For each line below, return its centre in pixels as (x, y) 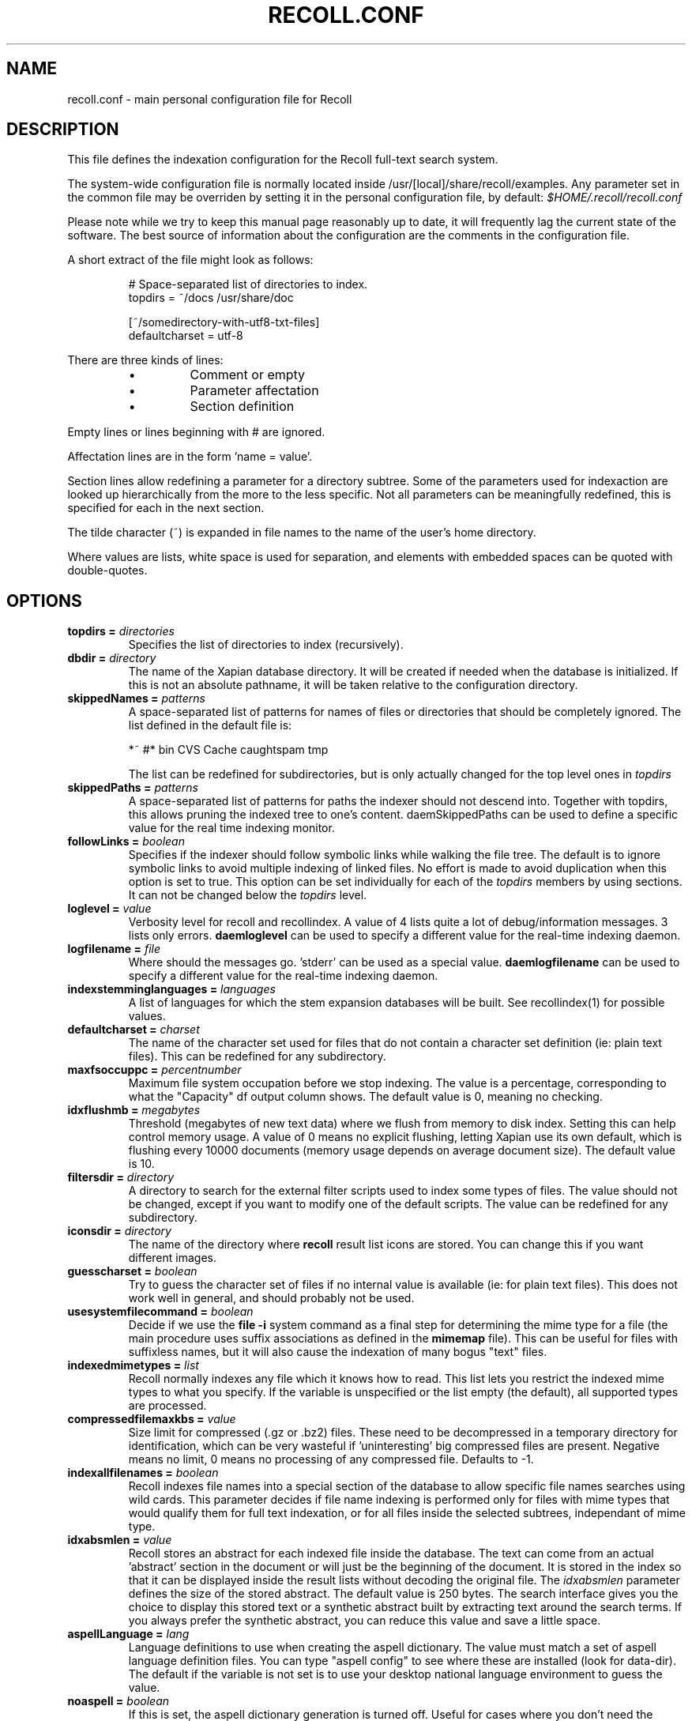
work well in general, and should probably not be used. (271, 1298)
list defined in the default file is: (210, 725)
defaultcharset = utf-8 (186, 336)
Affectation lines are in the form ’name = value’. (190, 457)
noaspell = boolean (118, 1701)
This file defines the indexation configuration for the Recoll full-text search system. (283, 160)
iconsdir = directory (119, 1231)
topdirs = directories (121, 631)
